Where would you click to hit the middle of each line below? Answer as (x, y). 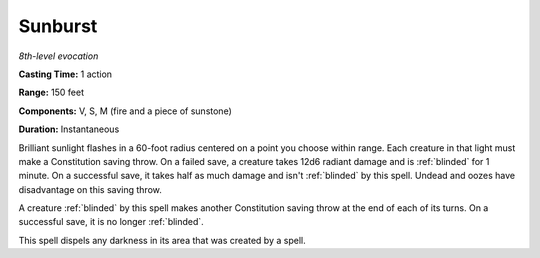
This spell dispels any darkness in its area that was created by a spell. (162, 240)
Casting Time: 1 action (65, 74)
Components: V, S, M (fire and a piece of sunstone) (125, 111)
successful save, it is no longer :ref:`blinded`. (111, 222)
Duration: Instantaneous (69, 129)
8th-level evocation (58, 56)
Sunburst (58, 26)
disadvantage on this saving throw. (90, 189)
